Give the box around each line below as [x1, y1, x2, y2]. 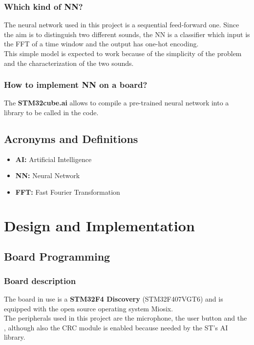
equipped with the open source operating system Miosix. [4, 303, 173, 313]
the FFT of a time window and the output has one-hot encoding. [4, 39, 199, 49]
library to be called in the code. [4, 107, 99, 117]
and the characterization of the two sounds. [4, 58, 134, 68]
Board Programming [4, 249, 110, 264]
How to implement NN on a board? [4, 79, 148, 91]
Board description [4, 274, 76, 286]
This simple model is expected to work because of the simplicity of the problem [4, 48, 242, 58]
